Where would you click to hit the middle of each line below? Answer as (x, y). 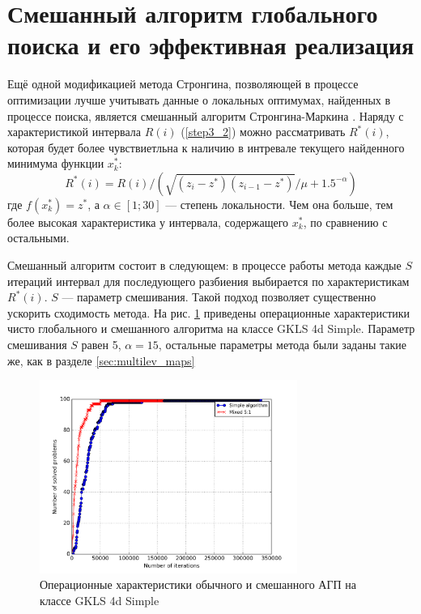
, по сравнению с (345, 222)
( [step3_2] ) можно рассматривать (263, 132)
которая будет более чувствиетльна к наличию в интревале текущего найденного (206, 147)
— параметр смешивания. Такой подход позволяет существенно (219, 297)
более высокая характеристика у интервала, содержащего (148, 222)
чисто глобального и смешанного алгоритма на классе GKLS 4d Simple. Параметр (211, 328)
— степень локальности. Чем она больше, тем (279, 204)
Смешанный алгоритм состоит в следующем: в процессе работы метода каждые (204, 265)
